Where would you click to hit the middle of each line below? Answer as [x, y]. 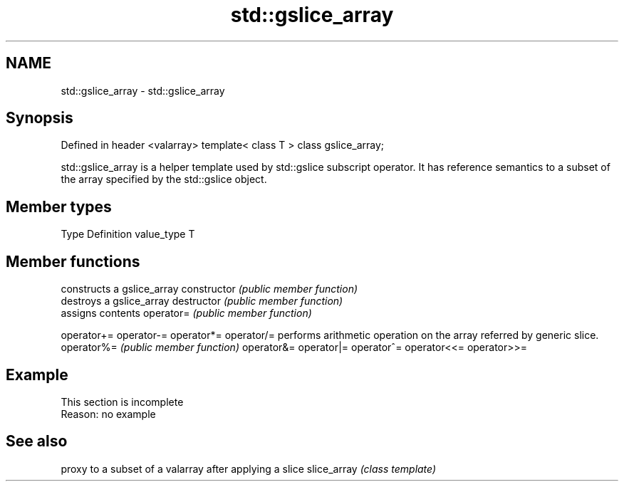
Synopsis [40, 118]
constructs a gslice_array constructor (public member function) [209, 289]
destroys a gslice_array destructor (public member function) [202, 301]
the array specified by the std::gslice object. [164, 179]
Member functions [73, 261]
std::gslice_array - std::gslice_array [143, 90]
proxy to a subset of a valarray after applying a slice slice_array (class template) [249, 468]
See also [37, 441]
